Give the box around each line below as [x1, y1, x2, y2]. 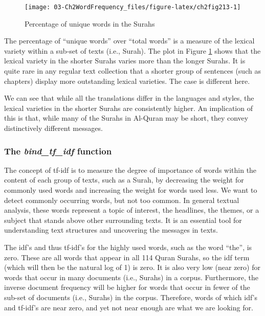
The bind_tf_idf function [4, 144, 112, 157]
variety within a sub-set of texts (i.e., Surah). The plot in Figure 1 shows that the [4, 45, 261, 56]
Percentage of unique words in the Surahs [25, 18, 155, 29]
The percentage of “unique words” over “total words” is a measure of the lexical [4, 35, 255, 46]
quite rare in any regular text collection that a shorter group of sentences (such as [4, 65, 261, 76]
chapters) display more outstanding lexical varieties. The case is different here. [4, 75, 250, 86]
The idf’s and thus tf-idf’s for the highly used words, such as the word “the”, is [4, 241, 252, 252]
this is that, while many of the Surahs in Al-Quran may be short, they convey [4, 112, 249, 123]
